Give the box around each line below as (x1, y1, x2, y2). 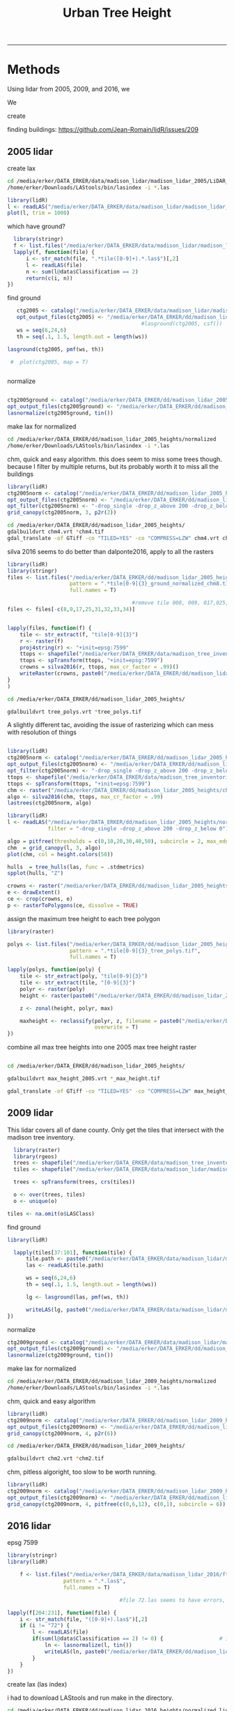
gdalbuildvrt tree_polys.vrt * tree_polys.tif (7, 708, 141, 715)
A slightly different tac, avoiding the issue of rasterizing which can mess (7, 721, 214, 729)
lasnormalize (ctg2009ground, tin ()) (7, 1352, 114, 1359)
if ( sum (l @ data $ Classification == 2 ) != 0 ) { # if (32, 1635, 232, 1643)
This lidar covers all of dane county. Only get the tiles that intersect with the (7, 1126, 224, 1134)
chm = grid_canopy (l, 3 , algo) (7, 844, 101, 851)
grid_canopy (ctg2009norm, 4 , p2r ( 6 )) (7, 1430, 117, 1437)
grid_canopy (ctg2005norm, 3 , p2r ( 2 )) (7, 509, 117, 516)
